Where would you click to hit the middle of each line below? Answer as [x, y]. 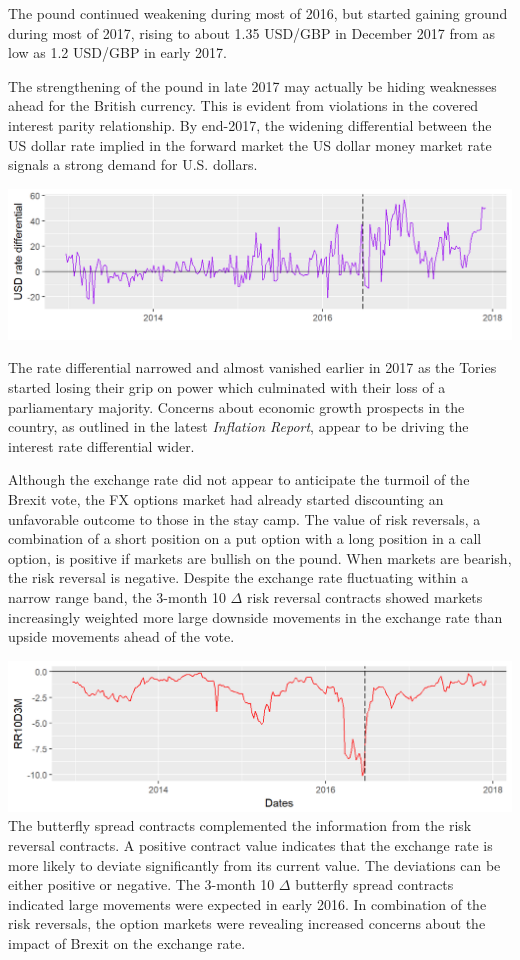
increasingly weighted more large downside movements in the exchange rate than [255, 616]
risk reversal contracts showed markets [364, 596]
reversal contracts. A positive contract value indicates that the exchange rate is [250, 845]
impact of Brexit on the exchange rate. [127, 943]
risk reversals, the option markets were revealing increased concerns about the [247, 923]
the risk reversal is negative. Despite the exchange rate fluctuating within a [238, 577]
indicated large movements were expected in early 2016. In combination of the [247, 903]
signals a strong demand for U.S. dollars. [133, 164]
